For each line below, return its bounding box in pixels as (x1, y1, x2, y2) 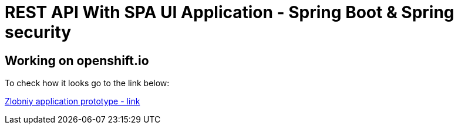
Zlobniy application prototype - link (5, 96, 140, 107)
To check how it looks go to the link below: (5, 78, 170, 89)
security (5, 22, 72, 42)
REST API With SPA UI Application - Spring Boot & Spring (5, 2, 454, 22)
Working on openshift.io (5, 53, 149, 68)
